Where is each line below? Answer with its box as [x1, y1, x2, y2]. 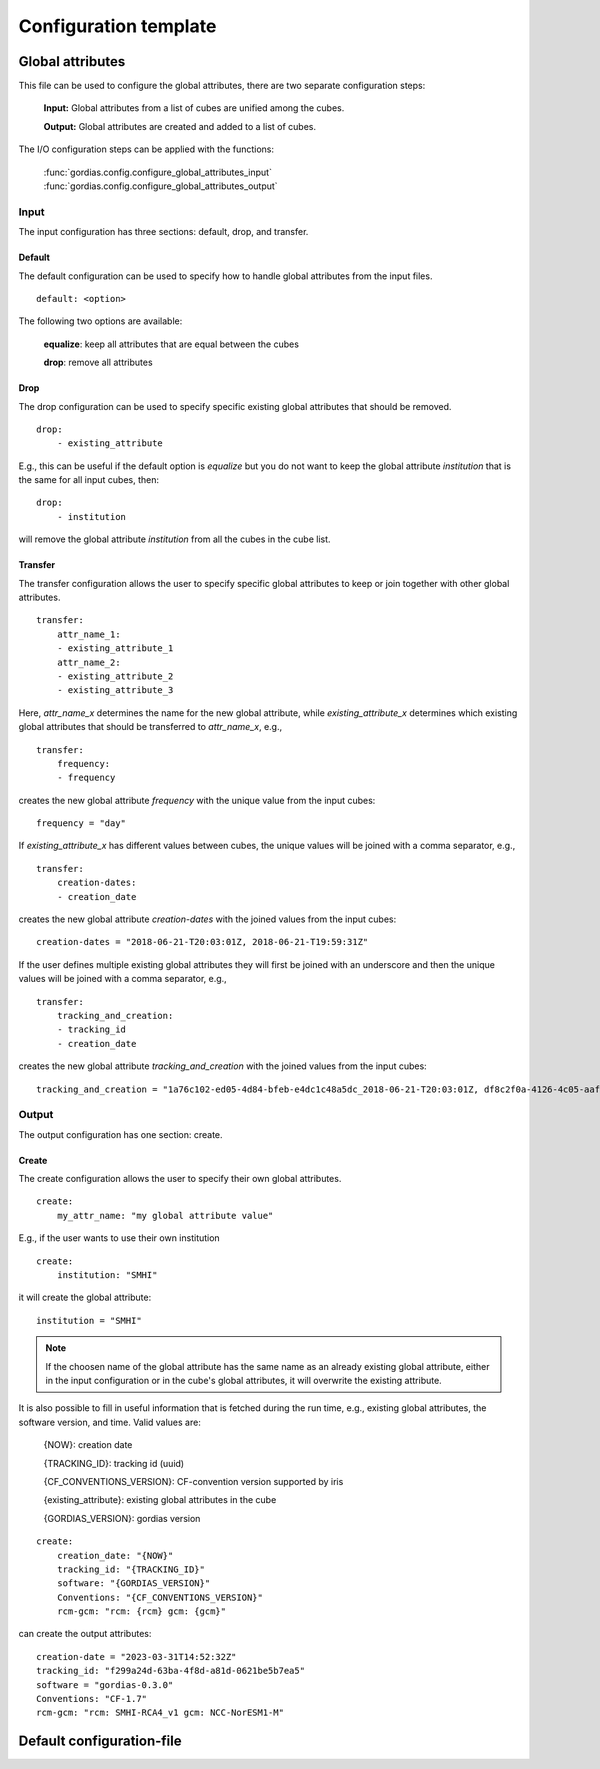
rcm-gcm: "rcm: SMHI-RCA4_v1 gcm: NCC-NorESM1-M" [36, 1707, 285, 1719]
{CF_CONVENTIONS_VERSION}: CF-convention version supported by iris [43, 1475, 344, 1487]
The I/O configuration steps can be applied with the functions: [18, 143, 275, 155]
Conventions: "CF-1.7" [36, 1693, 148, 1705]
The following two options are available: [18, 315, 183, 327]
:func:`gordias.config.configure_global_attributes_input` [43, 166, 272, 178]
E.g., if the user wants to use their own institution [18, 1232, 220, 1244]
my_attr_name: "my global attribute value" [56, 1210, 274, 1221]
